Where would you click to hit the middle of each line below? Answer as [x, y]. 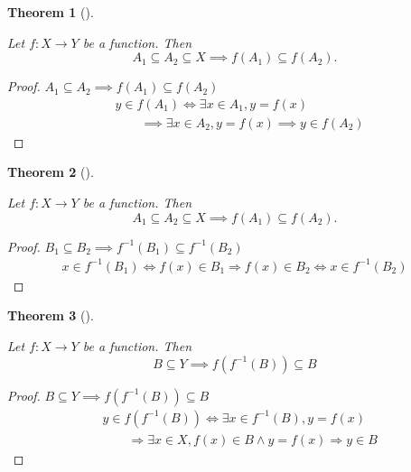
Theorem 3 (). [51, 315]
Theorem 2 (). [51, 172]
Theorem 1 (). [51, 12]
